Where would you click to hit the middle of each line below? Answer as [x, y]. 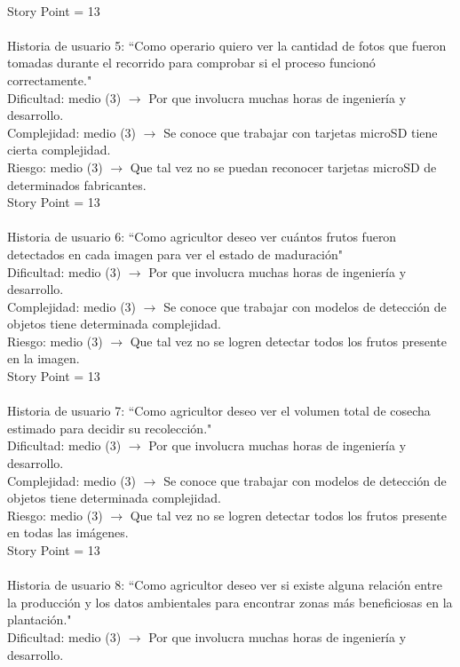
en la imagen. [44, 358]
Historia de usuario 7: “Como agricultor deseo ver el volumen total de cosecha [219, 411]
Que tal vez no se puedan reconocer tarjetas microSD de [283, 167]
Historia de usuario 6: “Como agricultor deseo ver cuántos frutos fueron [202, 237]
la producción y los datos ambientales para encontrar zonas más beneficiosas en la [230, 602]
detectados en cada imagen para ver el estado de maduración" [175, 254]
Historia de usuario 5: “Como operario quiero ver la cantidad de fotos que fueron [227, 45]
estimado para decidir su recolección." [110, 428]
